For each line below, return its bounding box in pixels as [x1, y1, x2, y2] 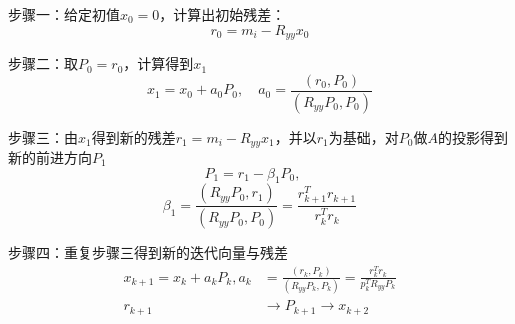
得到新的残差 [91, 126, 176, 147]
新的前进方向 [8, 147, 92, 167]
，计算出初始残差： [159, 4, 286, 24]
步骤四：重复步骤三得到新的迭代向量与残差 [8, 242, 288, 263]
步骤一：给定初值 [8, 4, 120, 24]
